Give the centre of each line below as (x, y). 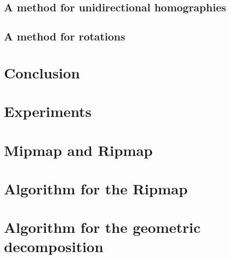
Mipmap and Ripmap (79, 150)
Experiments (48, 111)
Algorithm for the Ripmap (96, 188)
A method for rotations (65, 36)
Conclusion (42, 72)
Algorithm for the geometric (102, 227)
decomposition (54, 246)
